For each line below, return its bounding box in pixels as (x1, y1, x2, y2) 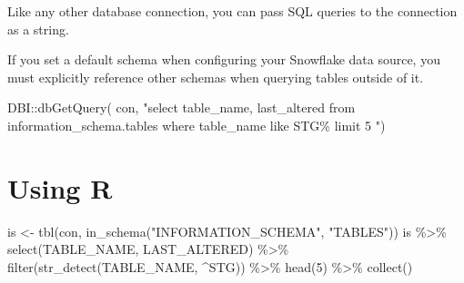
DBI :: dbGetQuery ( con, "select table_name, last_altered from (7, 98, 356, 117)
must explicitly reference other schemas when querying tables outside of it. (7, 67, 424, 86)
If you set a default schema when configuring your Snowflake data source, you (7, 50, 440, 69)
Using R (7, 169, 113, 206)
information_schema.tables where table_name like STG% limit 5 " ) (7, 115, 386, 134)
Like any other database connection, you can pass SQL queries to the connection (7, 2, 458, 20)
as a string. (7, 19, 69, 38)
